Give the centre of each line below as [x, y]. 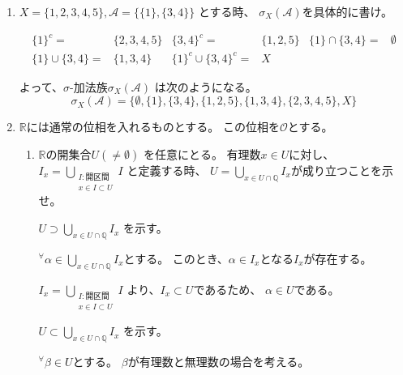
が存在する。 [338, 258]
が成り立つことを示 [342, 170]
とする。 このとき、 [176, 258]
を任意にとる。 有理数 [202, 153]
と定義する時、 [167, 170]
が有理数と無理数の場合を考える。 [219, 362]
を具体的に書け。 [347, 11]
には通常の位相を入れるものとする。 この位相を [153, 127]
